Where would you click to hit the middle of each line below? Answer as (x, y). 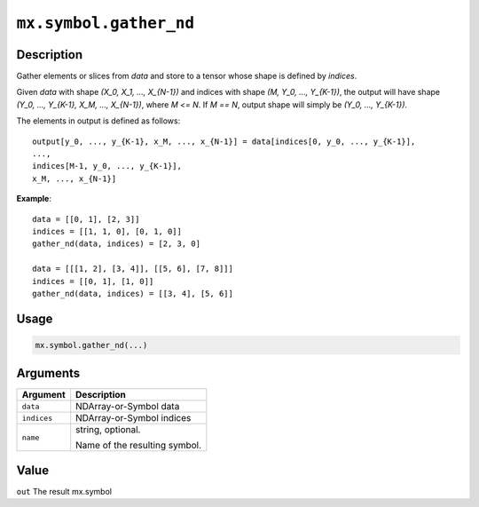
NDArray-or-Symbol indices (133, 418)
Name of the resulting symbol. (139, 446)
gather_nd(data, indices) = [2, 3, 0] (117, 244)
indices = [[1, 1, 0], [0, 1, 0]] (107, 231)
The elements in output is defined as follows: (98, 121)
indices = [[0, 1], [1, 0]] (93, 281)
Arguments (48, 373)
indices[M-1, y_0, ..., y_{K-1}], (107, 166)
